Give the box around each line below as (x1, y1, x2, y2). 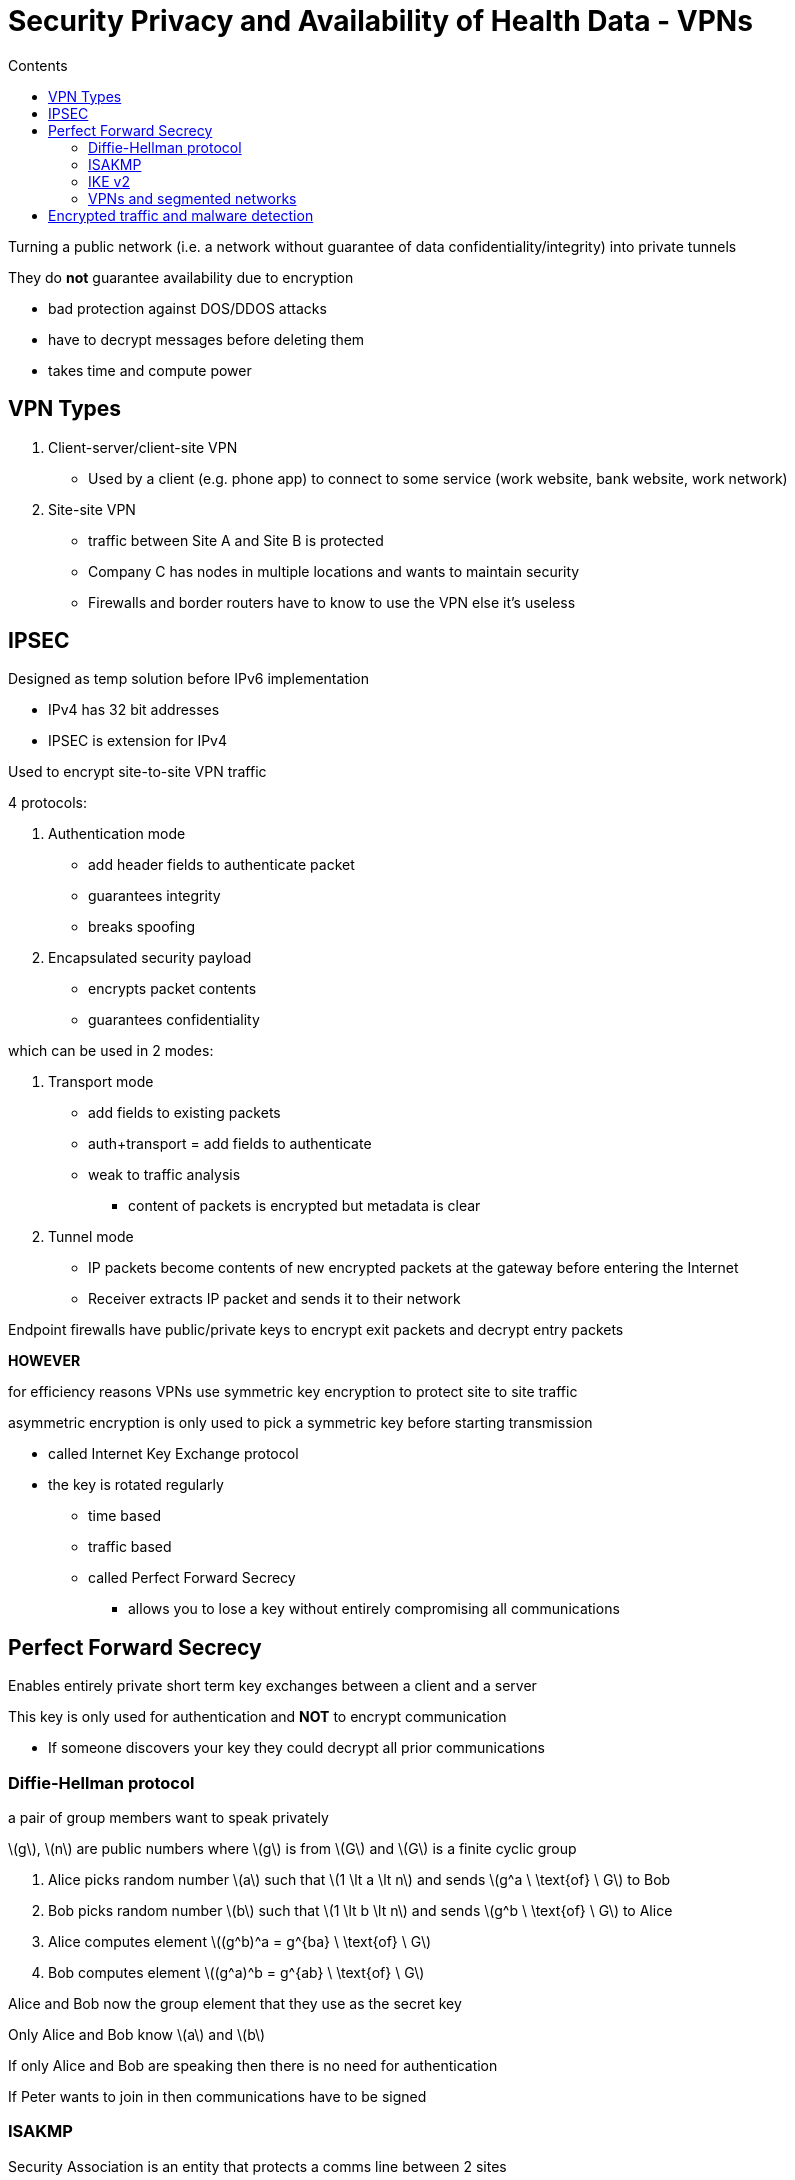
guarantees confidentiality (88, 1011, 260, 1029)
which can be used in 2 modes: (8, 1042, 214, 1060)
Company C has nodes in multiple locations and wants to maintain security (88, 562, 580, 580)
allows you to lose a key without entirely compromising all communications (128, 1600, 620, 1618)
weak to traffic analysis (88, 1166, 241, 1184)
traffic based (88, 1538, 172, 1556)
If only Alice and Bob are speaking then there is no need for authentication (8, 2057, 498, 2075)
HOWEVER (8, 1352, 81, 1370)
